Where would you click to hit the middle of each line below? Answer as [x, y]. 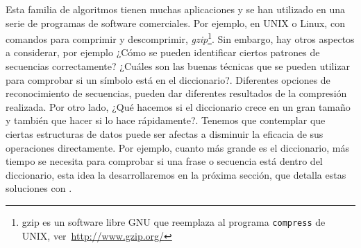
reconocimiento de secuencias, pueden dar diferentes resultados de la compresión [176, 93]
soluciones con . [39, 188]
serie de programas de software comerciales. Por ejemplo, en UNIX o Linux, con [175, 23]
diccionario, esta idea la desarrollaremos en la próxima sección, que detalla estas [176, 174]
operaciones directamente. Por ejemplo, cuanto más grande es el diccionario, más [177, 147]
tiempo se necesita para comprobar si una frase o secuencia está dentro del [164, 161]
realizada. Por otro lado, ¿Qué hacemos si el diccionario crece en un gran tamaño [178, 106]
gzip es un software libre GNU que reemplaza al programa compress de [174, 221]
